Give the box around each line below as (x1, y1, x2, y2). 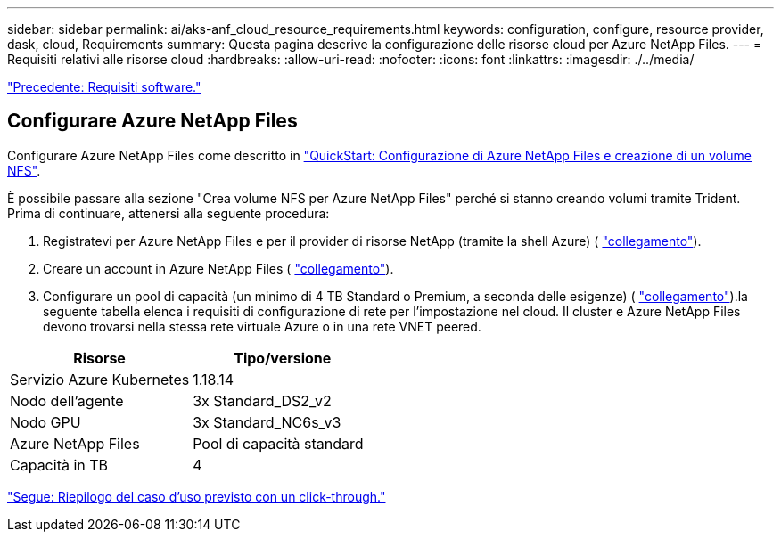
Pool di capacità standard (193, 434, 364, 453)
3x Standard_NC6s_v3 (193, 412, 341, 431)
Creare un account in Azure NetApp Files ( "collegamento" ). (43, 260, 394, 276)
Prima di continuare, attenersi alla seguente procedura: (7, 205, 330, 221)
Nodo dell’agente (10, 391, 124, 410)
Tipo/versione (234, 348, 332, 367)
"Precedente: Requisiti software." (7, 79, 201, 94)
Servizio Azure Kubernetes (10, 370, 190, 388)
